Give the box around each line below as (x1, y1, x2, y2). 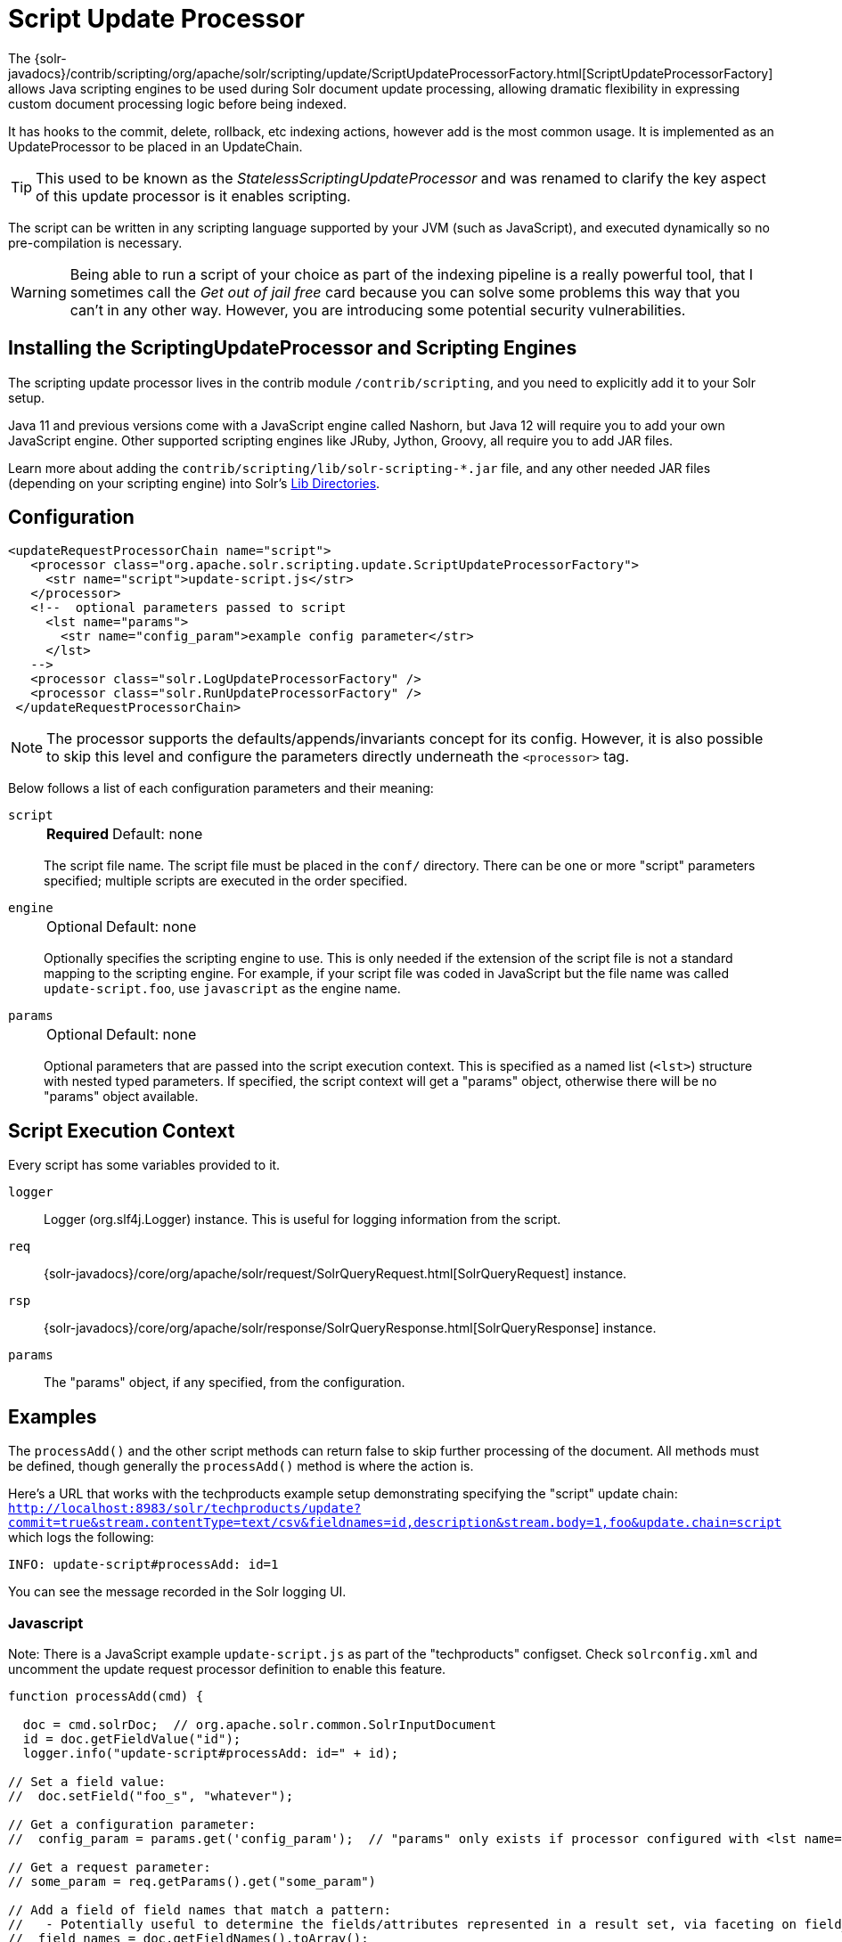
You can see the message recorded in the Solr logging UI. (8, 1584, 347, 1600)
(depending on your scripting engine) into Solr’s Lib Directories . (8, 475, 380, 491)
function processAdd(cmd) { (8, 1688, 204, 1703)
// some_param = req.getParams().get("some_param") (8, 1873, 377, 1889)
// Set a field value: (8, 1774, 167, 1789)
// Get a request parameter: (8, 1859, 211, 1874)
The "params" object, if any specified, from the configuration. (44, 1375, 405, 1391)
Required (46, 825, 109, 844)
